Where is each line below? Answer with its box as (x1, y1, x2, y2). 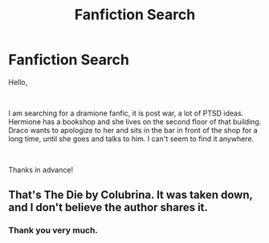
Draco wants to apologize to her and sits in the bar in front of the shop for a (8, 125, 259, 135)
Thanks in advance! (8, 164, 74, 174)
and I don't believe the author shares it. (8, 200, 209, 214)
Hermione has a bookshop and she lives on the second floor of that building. (8, 116, 262, 126)
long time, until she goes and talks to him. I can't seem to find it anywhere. (8, 134, 255, 144)
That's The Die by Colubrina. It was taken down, (8, 188, 253, 202)
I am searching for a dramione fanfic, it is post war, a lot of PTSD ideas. (8, 108, 244, 118)
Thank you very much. (8, 225, 99, 236)
